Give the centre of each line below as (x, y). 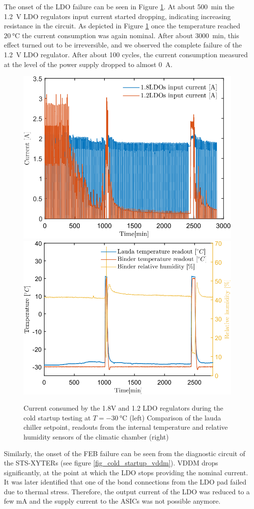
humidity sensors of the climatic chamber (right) (96, 436)
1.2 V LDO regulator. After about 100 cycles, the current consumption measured (126, 54)
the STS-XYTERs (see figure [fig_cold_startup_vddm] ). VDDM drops (111, 463)
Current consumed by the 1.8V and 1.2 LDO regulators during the (123, 408)
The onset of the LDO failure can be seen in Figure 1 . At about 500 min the (119, 6)
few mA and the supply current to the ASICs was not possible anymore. (112, 501)
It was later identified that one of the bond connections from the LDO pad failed (125, 482)
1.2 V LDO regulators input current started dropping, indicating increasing (117, 16)
